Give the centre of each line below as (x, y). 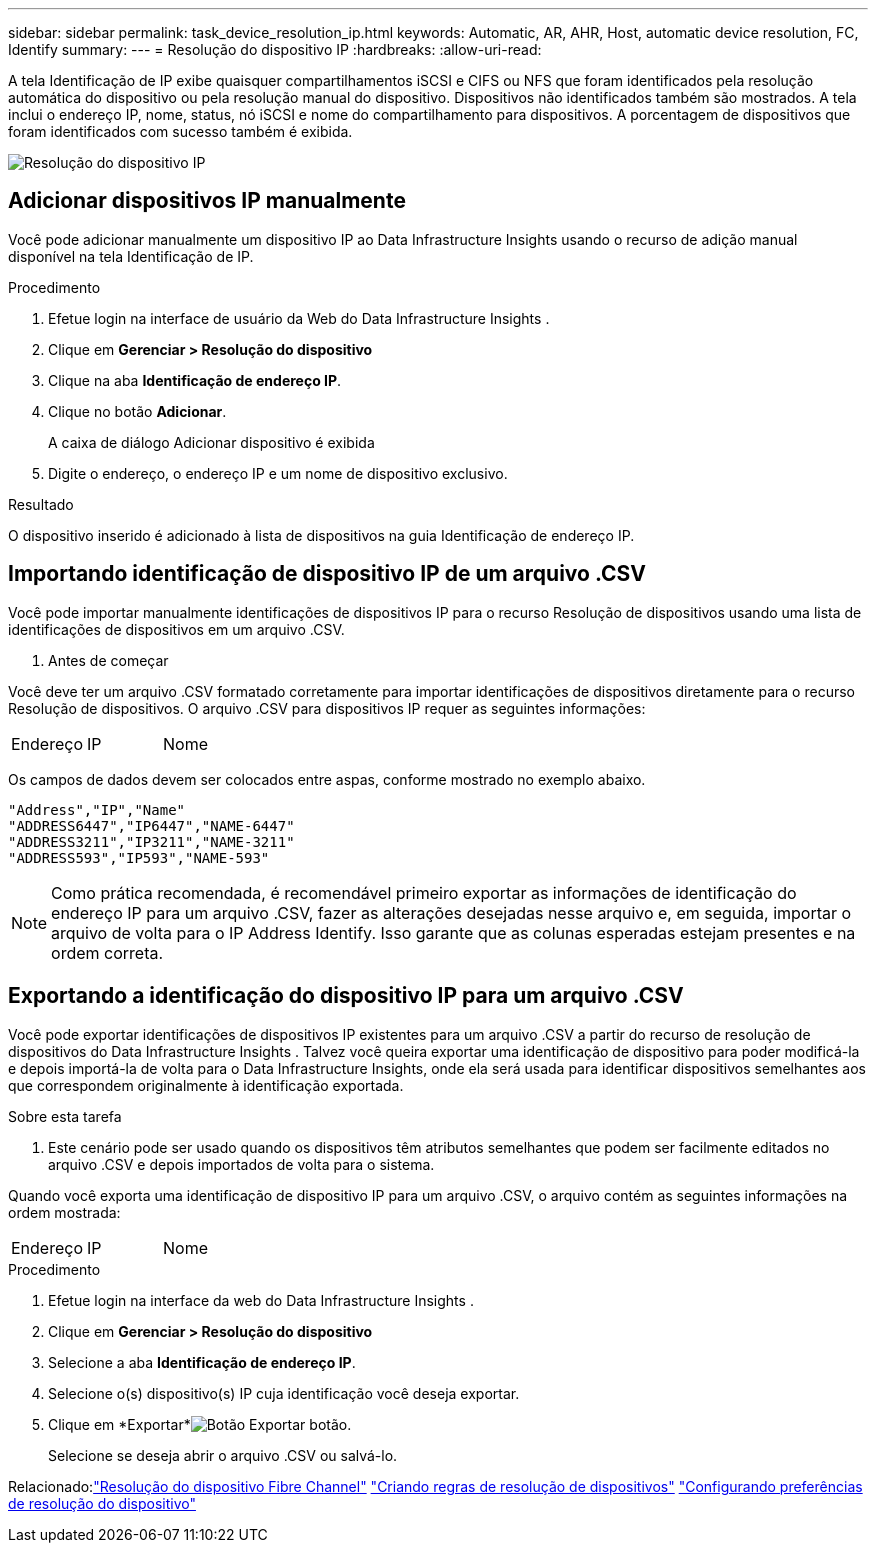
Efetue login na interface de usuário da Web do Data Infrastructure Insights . (299, 318)
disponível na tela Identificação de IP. (131, 256)
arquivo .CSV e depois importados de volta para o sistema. (241, 1164)
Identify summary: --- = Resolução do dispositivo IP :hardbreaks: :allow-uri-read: (275, 49)
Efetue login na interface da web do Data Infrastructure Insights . (261, 1300)
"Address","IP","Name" (97, 809)
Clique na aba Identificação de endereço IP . (195, 380)
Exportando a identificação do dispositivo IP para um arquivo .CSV (346, 996)
